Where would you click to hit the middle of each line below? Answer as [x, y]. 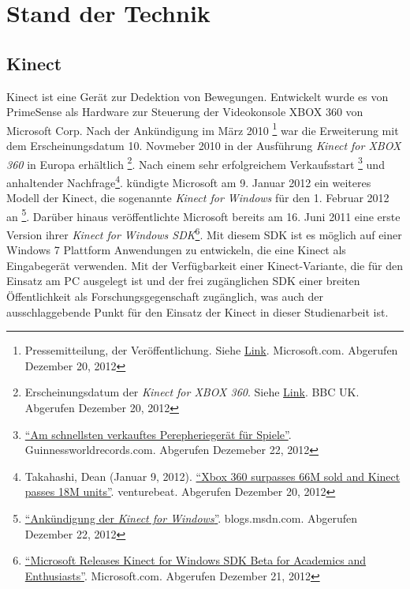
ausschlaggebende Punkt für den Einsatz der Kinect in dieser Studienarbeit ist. [198, 311]
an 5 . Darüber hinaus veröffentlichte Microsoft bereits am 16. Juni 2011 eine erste [203, 215]
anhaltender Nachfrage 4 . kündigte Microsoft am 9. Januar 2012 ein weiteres [189, 181]
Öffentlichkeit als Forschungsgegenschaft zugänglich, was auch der [165, 296]
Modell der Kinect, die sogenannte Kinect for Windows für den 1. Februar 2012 [198, 198]
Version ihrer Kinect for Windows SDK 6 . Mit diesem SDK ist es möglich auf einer [204, 233]
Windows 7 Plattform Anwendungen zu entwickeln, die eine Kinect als [176, 250]
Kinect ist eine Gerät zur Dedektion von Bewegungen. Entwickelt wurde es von [198, 96]
